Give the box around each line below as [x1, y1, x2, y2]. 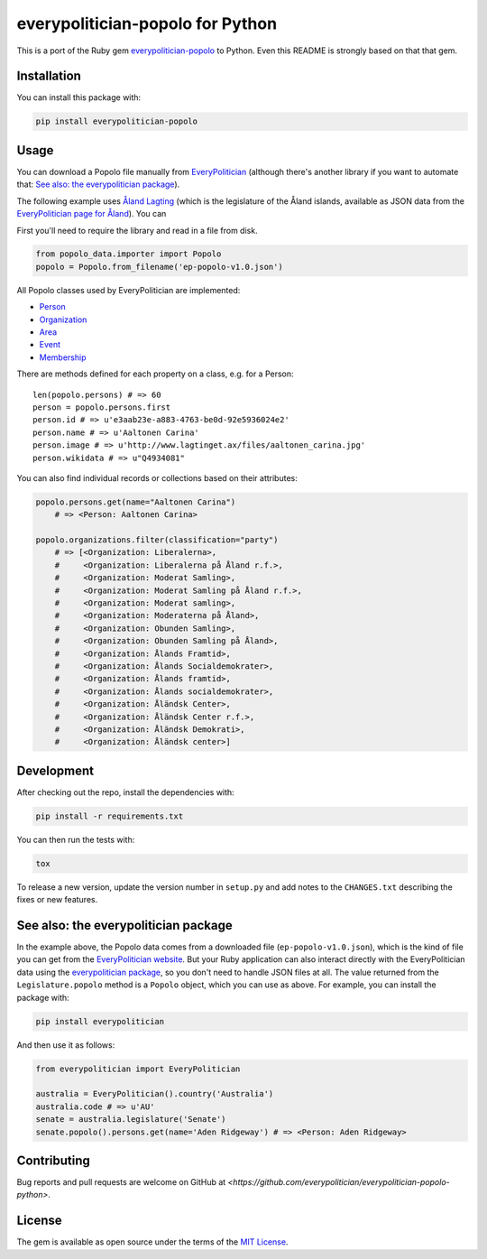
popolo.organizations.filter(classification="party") [35, 535, 279, 545]
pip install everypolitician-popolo [35, 116, 198, 126]
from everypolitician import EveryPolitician [35, 1063, 241, 1074]
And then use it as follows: [16, 1039, 115, 1051]
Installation [16, 69, 81, 84]
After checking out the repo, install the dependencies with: [16, 786, 234, 798]
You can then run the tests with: [16, 834, 135, 845]
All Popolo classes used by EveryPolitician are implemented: [16, 284, 241, 295]
